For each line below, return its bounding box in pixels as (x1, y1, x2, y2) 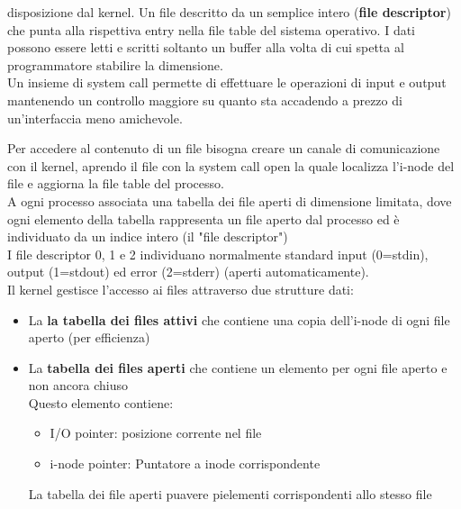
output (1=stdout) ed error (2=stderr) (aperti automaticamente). (7, 262, 369, 281)
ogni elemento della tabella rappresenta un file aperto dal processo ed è (7, 209, 400, 228)
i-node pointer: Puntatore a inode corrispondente (50, 454, 321, 473)
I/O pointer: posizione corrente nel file (50, 423, 262, 442)
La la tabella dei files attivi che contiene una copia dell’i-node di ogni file (28, 310, 450, 329)
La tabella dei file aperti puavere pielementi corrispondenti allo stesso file (28, 484, 432, 503)
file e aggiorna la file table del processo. (7, 174, 224, 193)
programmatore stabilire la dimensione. (7, 55, 223, 74)
